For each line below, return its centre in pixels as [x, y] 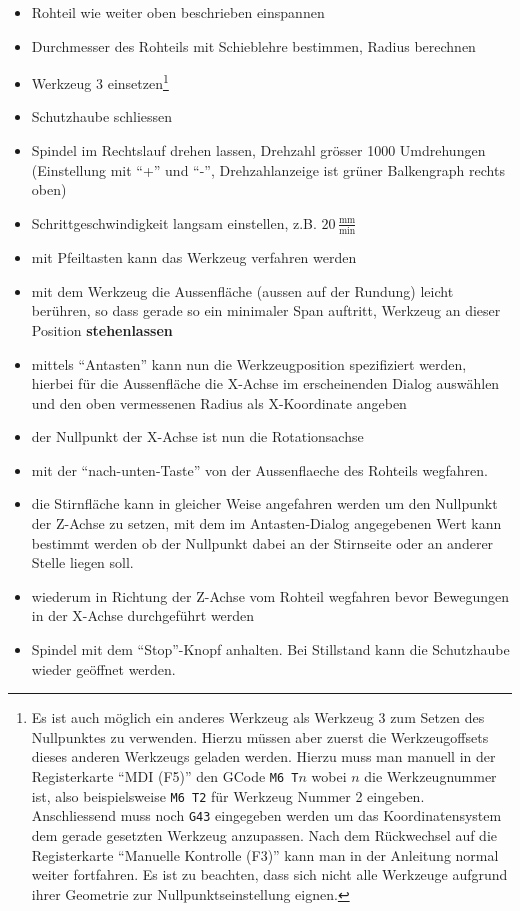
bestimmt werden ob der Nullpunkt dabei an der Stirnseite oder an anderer [262, 542]
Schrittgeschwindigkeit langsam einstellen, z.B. [174, 222]
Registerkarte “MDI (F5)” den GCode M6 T [165, 776]
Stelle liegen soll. [82, 562]
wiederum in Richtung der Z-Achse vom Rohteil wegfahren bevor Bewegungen [270, 595]
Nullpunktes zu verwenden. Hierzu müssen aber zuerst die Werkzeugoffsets [260, 736]
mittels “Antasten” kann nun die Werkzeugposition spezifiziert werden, [249, 363]
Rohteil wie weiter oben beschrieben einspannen [178, 12]
